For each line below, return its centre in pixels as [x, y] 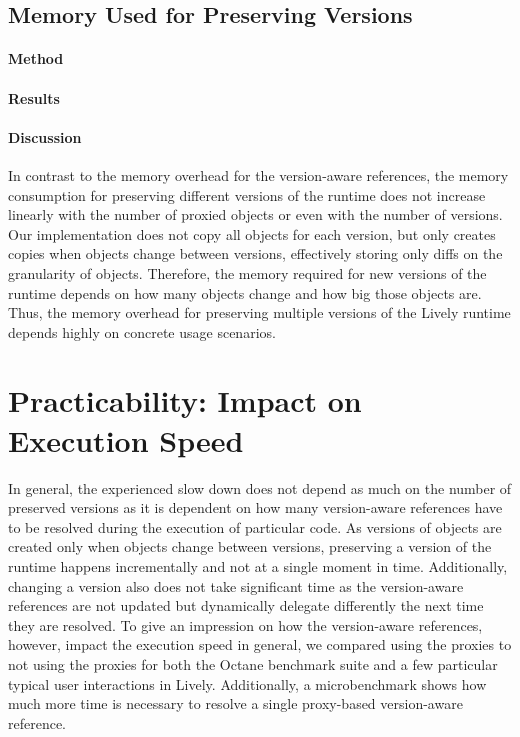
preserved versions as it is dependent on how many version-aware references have [255, 507]
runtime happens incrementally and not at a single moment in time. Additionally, [258, 565]
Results [34, 97]
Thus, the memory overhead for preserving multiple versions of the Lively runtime [259, 312]
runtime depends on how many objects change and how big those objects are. [245, 292]
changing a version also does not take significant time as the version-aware [236, 585]
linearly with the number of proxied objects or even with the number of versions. [255, 214]
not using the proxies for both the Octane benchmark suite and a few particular [253, 663]
